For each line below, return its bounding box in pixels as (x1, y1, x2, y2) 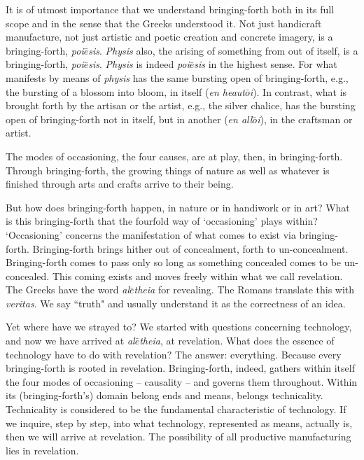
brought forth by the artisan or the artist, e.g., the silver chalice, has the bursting (6, 98, 356, 113)
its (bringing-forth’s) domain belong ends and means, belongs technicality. (6, 388, 323, 403)
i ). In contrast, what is (249, 84, 347, 99)
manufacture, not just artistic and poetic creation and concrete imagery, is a (6, 29, 333, 44)
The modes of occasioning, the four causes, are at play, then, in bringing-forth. (6, 148, 343, 163)
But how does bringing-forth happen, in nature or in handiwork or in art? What (6, 200, 350, 214)
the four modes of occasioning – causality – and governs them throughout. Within (6, 374, 358, 389)
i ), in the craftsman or (257, 111, 353, 126)
